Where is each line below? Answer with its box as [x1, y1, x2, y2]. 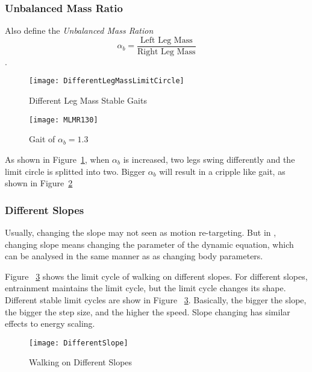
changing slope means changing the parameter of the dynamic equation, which [5, 238, 294, 250]
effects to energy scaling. [5, 317, 95, 330]
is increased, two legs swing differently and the [123, 153, 295, 165]
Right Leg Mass [137, 47, 196, 56]
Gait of [29, 133, 55, 145]
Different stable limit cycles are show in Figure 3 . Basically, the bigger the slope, [5, 293, 307, 306]
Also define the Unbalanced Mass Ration [5, 24, 154, 37]
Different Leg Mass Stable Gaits [29, 94, 147, 107]
